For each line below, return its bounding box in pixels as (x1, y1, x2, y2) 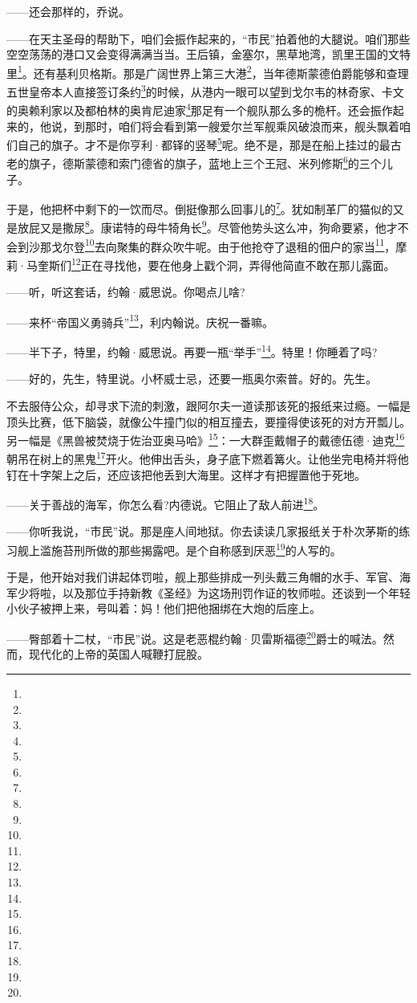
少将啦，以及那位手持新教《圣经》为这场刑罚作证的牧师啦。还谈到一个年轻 (17, 584, 411, 601)
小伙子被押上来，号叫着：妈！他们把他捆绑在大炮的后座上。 (6, 600, 321, 617)
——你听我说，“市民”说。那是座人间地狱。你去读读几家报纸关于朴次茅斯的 (6, 523, 399, 540)
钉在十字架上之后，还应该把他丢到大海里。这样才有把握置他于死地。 (6, 466, 366, 483)
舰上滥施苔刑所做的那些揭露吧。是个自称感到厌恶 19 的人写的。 (17, 540, 342, 558)
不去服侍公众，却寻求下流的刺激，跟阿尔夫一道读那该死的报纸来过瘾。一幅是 (6, 397, 411, 414)
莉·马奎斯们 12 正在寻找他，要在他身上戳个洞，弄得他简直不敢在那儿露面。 (6, 254, 395, 273)
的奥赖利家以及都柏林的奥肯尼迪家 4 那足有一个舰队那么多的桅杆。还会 (6, 100, 370, 118)
